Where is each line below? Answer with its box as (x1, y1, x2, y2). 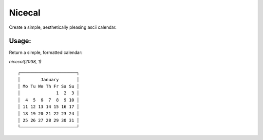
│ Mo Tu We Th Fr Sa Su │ (18, 84, 80, 89)
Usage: (9, 37, 32, 45)
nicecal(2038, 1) (9, 58, 41, 64)
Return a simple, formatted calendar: (9, 50, 83, 55)
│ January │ (18, 77, 80, 82)
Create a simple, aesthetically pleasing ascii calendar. (9, 24, 117, 30)
